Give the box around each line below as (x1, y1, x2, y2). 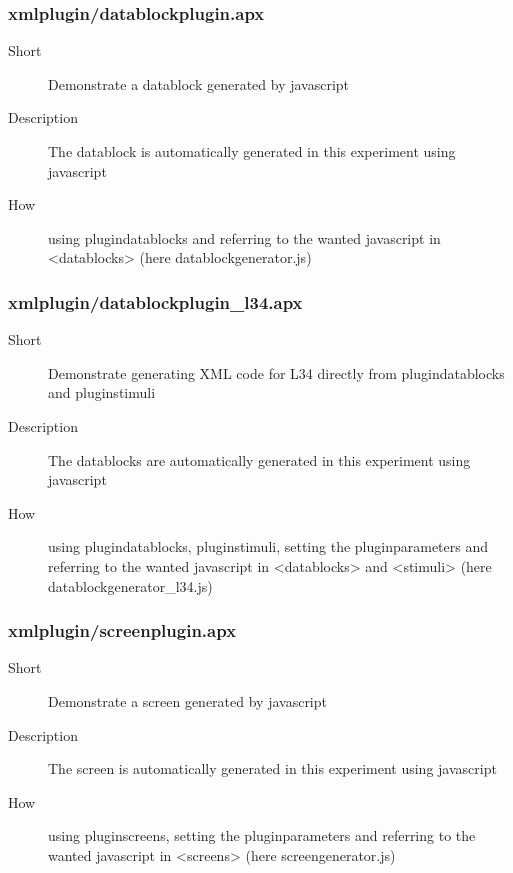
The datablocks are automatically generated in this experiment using (48, 449, 471, 470)
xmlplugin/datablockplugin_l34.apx (8, 289, 303, 314)
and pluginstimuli (48, 382, 156, 403)
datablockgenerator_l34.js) (48, 575, 213, 596)
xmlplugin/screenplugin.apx (8, 618, 237, 643)
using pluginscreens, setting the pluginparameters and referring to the (48, 825, 476, 846)
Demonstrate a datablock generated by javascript (48, 73, 350, 94)
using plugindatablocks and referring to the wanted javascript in (48, 227, 441, 248)
